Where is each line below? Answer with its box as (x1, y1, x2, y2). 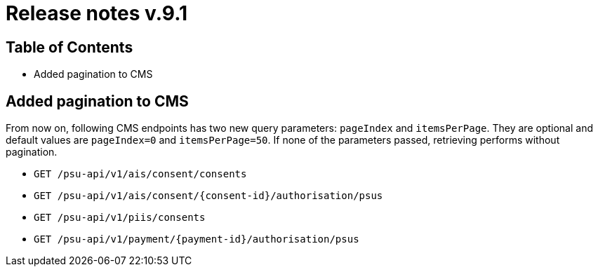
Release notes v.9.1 (6, 1, 188, 25)
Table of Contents (6, 38, 133, 56)
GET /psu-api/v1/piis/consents (34, 212, 206, 224)
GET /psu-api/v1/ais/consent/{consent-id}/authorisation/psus (34, 190, 383, 202)
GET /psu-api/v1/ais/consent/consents (34, 168, 247, 180)
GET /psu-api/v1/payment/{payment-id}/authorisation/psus (34, 233, 359, 245)
